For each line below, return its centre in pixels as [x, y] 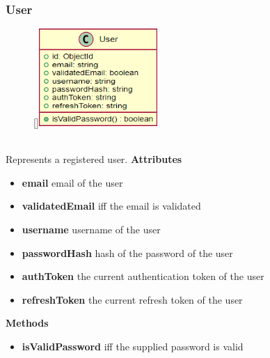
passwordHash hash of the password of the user [127, 252]
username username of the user [91, 229]
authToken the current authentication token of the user [143, 276]
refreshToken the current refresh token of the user [132, 299]
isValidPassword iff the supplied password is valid [133, 347]
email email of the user [72, 182]
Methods [27, 323]
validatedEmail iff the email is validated [111, 206]
